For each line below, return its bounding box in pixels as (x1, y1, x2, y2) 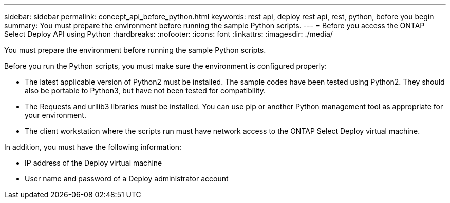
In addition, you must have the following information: (4, 143, 182, 151)
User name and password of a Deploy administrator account (25, 174, 229, 183)
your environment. (25, 111, 86, 119)
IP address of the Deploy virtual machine (25, 158, 162, 167)
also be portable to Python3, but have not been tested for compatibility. (25, 86, 266, 95)
